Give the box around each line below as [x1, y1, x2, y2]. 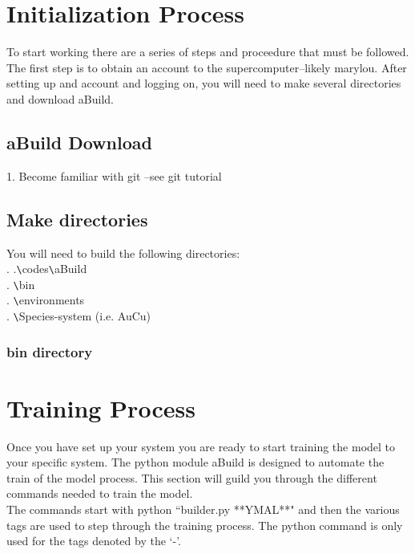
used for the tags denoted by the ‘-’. [6, 532, 181, 549]
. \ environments [6, 291, 85, 308]
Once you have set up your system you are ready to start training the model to [6, 438, 396, 454]
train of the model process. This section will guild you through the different [6, 469, 377, 486]
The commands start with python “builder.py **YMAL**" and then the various [6, 501, 400, 518]
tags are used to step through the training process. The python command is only [6, 516, 403, 533]
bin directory [6, 341, 93, 361]
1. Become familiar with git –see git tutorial [6, 167, 222, 184]
